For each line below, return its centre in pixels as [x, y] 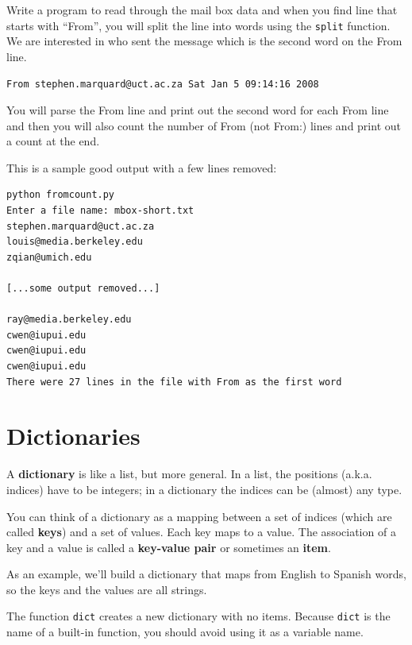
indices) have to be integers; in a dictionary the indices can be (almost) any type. [204, 489]
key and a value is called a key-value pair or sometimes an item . [169, 547]
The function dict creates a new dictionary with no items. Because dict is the [198, 616]
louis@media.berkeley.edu [75, 242]
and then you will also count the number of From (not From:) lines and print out [204, 125]
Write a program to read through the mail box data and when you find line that [202, 10]
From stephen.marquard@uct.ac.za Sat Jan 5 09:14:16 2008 [163, 85]
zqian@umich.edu [49, 257]
